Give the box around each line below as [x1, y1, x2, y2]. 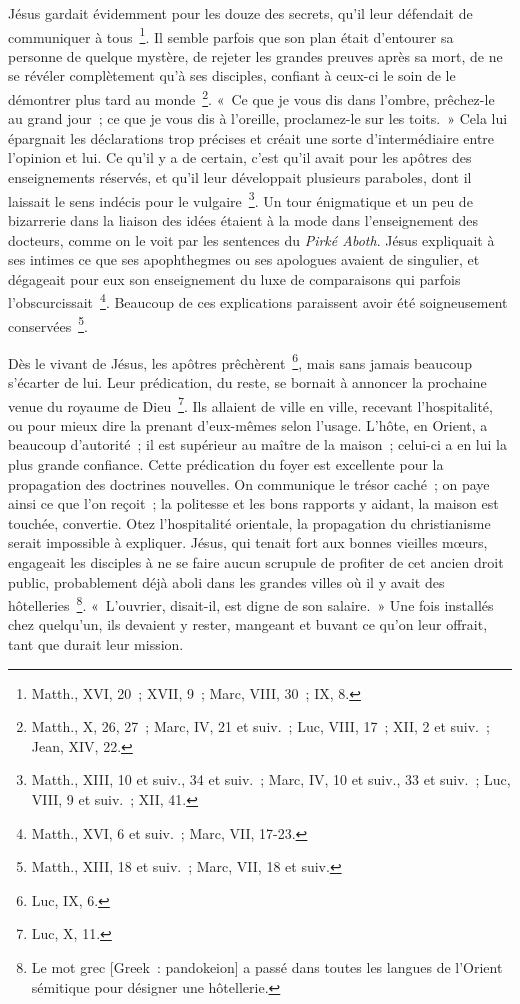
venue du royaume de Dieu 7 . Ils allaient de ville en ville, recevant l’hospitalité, [8, 392, 493, 416]
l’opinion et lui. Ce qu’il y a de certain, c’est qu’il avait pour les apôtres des [8, 147, 472, 168]
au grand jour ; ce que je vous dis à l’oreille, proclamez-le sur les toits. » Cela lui [8, 108, 508, 129]
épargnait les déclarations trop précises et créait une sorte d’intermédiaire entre [8, 127, 495, 148]
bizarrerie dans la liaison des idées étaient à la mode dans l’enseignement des [8, 209, 478, 230]
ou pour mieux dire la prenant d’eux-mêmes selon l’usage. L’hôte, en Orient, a [8, 414, 488, 435]
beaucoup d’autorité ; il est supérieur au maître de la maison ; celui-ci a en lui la [8, 434, 507, 455]
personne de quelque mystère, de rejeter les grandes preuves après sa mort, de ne [8, 45, 503, 66]
